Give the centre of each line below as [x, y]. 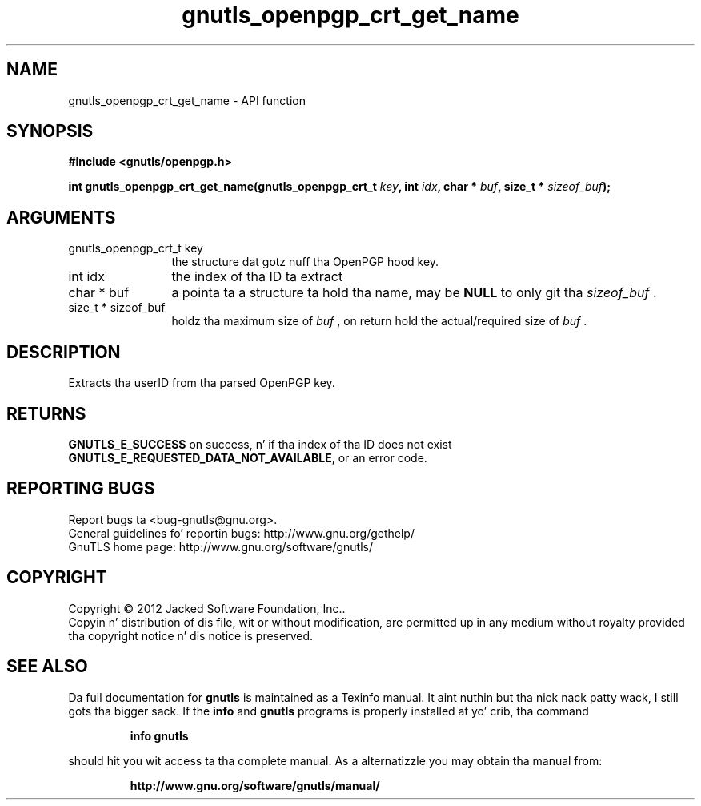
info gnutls [159, 735]
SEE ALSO [47, 667]
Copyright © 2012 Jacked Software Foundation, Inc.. [207, 608]
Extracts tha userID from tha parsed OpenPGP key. [202, 383]
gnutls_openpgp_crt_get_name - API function [187, 100]
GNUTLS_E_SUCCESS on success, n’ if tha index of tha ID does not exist [260, 444]
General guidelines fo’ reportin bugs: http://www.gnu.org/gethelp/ [241, 533]
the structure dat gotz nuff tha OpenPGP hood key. [305, 262]
